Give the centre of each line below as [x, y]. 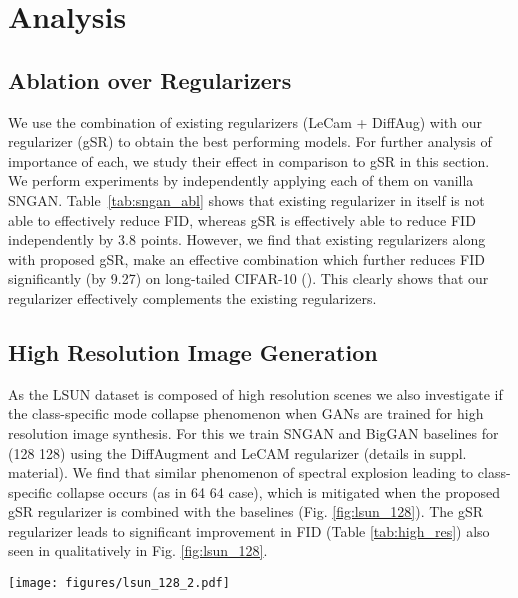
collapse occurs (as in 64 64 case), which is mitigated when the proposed [278, 491]
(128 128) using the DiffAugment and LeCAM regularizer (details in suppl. [237, 452]
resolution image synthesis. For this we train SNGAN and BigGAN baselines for [253, 432]
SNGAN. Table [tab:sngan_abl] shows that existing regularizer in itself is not [246, 199]
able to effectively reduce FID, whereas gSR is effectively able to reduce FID [242, 219]
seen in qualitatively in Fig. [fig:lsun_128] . [138, 550]
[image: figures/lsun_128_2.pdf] [119, 583]
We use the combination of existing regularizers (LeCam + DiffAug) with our [245, 121]
